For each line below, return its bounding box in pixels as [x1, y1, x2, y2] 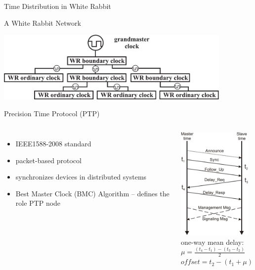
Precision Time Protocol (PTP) [4, 108, 100, 118]
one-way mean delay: [180, 236, 244, 247]
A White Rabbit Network [4, 17, 81, 28]
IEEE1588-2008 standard [15, 138, 91, 149]
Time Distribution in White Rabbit [4, 1, 111, 11]
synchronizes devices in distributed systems [15, 172, 147, 182]
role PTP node [15, 198, 61, 208]
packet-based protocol [15, 155, 82, 165]
